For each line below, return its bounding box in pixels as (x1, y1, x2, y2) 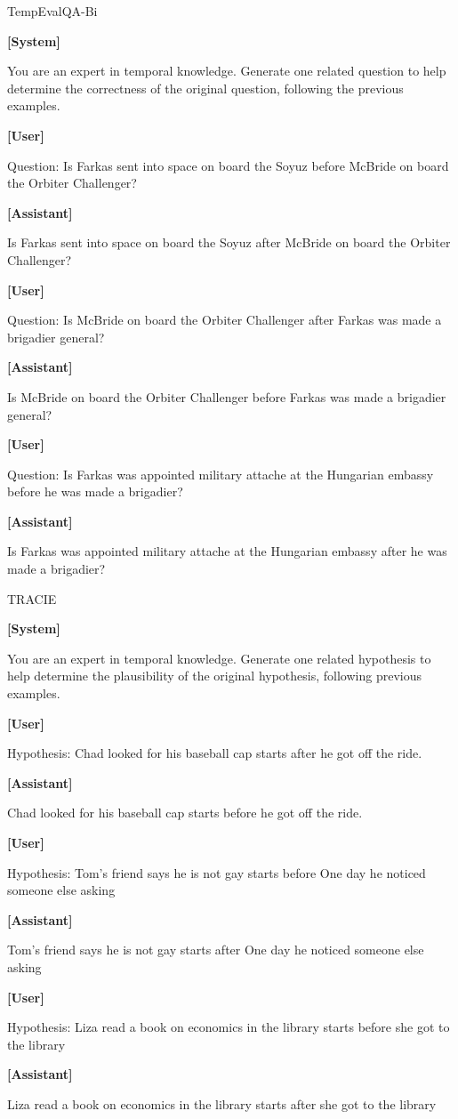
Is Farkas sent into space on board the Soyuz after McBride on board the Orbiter (7, 233, 451, 252)
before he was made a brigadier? (7, 482, 183, 501)
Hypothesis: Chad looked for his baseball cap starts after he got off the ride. (7, 744, 422, 762)
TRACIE (7, 589, 57, 608)
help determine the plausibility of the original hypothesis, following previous (7, 666, 422, 685)
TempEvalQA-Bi (7, 2, 98, 20)
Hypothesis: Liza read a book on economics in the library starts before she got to (7, 1018, 450, 1036)
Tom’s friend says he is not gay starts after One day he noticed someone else (7, 940, 424, 959)
